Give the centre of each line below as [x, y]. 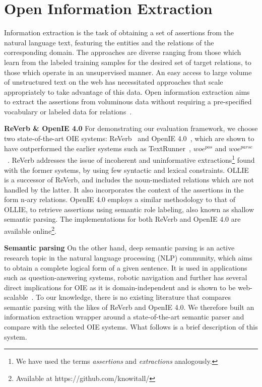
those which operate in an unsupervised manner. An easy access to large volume [128, 72]
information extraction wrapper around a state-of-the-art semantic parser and [124, 317]
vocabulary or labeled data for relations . [68, 111]
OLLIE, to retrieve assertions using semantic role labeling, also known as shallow [129, 209]
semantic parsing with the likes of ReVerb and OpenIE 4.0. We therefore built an [129, 307]
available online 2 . [30, 230]
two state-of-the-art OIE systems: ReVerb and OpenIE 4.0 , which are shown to [129, 138]
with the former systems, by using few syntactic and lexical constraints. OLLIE [126, 170]
